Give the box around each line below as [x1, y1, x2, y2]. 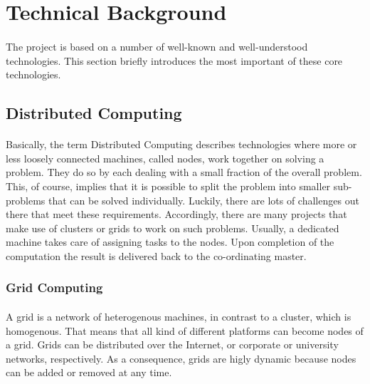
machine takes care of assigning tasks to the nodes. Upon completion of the [6, 234, 334, 249]
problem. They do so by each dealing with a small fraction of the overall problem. [6, 165, 362, 180]
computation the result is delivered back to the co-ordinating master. [6, 248, 307, 263]
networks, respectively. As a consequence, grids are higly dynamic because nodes [6, 351, 356, 365]
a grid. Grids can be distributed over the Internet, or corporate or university [6, 337, 339, 352]
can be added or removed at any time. [6, 365, 172, 380]
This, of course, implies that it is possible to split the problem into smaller [6, 178, 331, 193]
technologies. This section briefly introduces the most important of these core [6, 53, 343, 68]
